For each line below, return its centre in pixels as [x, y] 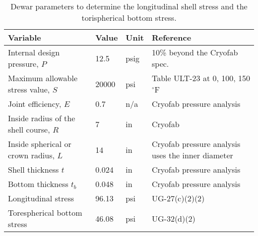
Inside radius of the [42, 118]
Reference [172, 37]
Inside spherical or [40, 144]
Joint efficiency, [35, 104]
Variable [25, 37]
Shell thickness [33, 169]
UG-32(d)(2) [174, 218]
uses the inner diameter [193, 155]
